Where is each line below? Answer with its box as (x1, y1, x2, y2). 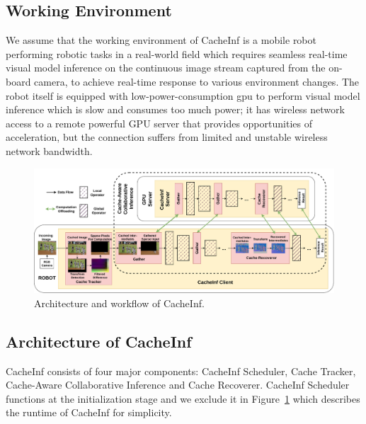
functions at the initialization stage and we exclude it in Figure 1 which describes (6, 391, 360, 406)
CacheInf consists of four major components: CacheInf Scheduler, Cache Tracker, (6, 363, 356, 378)
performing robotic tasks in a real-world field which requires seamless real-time (6, 46, 348, 61)
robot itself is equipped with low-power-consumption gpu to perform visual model (6, 88, 360, 103)
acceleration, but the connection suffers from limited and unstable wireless (6, 130, 328, 144)
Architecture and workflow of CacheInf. (34, 295, 205, 310)
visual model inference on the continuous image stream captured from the (6, 60, 326, 75)
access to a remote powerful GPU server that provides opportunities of (6, 115, 312, 130)
